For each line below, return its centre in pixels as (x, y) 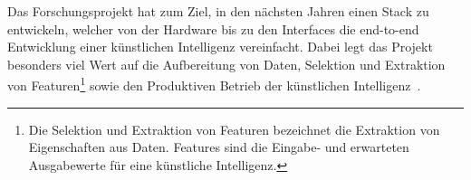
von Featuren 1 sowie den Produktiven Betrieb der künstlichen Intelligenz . (214, 84)
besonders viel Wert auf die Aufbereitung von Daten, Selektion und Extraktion (226, 64)
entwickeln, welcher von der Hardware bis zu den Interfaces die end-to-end (213, 28)
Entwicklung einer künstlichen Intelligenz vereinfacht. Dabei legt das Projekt (220, 47)
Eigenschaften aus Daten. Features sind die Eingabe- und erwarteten (219, 147)
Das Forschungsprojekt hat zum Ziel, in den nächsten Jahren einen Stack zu (218, 11)
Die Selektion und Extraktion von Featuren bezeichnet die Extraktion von (234, 129)
